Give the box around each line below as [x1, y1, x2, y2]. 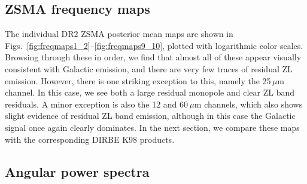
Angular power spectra [5, 162, 150, 180]
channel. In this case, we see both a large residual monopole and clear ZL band [5, 86, 294, 99]
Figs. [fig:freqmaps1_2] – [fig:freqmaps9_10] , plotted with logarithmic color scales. [5, 39, 303, 51]
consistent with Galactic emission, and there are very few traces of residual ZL [5, 62, 293, 75]
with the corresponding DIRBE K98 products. [5, 133, 175, 145]
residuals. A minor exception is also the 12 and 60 [5, 97, 189, 110]
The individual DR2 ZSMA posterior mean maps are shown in [5, 27, 233, 40]
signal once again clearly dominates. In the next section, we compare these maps [5, 121, 300, 133]
